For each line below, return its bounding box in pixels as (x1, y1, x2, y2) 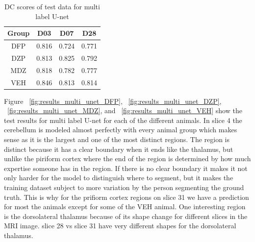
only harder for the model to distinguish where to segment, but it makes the (4, 172, 233, 183)
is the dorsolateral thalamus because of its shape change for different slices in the (4, 211, 248, 221)
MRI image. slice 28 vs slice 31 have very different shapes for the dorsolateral (4, 220, 236, 231)
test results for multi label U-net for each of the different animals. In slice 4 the (4, 115, 242, 125)
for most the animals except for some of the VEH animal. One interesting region (4, 201, 246, 212)
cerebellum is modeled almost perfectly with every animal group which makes (4, 124, 237, 135)
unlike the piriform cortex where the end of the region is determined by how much (4, 153, 251, 164)
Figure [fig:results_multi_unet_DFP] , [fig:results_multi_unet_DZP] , (4, 96, 222, 106)
